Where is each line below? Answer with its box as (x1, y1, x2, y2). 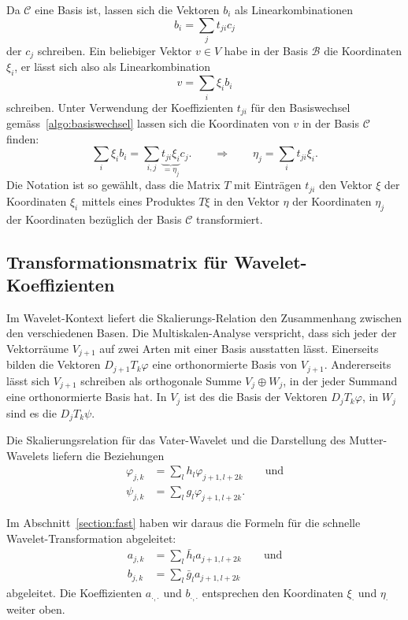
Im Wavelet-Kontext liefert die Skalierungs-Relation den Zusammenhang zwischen (6, 309, 402, 325)
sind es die (6, 404, 57, 421)
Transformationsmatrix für (6, 249, 228, 273)
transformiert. (196, 210, 263, 227)
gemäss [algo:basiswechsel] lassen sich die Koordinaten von (6, 114, 290, 131)
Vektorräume (6, 340, 69, 356)
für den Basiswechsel (250, 98, 351, 115)
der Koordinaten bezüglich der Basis (6, 210, 182, 227)
